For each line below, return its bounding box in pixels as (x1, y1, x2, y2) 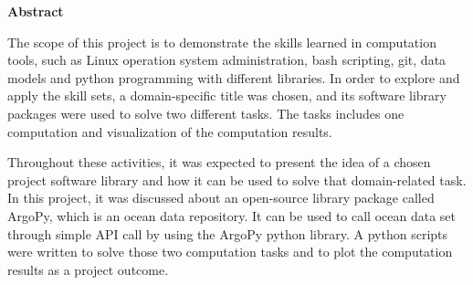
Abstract (7, 2, 64, 20)
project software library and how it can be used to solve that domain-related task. (7, 170, 467, 189)
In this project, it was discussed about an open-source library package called (7, 188, 435, 207)
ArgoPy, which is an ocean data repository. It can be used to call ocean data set (7, 206, 456, 225)
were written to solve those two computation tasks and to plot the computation (7, 242, 453, 261)
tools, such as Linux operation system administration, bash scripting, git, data (7, 50, 447, 69)
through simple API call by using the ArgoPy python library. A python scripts (7, 224, 448, 243)
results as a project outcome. (7, 259, 169, 279)
